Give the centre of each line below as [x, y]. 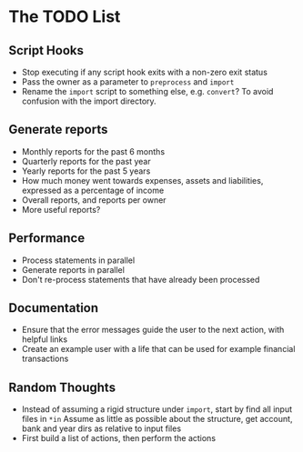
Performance [47, 238]
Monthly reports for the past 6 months [93, 151]
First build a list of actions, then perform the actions [118, 438]
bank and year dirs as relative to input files [101, 428]
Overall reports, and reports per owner [94, 200]
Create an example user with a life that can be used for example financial [158, 349]
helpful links [45, 339]
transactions [45, 359]
